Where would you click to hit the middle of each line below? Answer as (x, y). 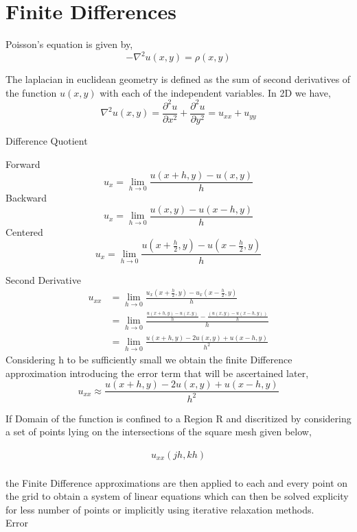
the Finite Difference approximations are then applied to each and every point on (177, 482)
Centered (24, 231)
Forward (23, 164)
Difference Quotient (47, 140)
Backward (26, 198)
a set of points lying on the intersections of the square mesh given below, (159, 432)
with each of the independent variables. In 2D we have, (215, 92)
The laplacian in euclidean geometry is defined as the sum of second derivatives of (178, 79)
